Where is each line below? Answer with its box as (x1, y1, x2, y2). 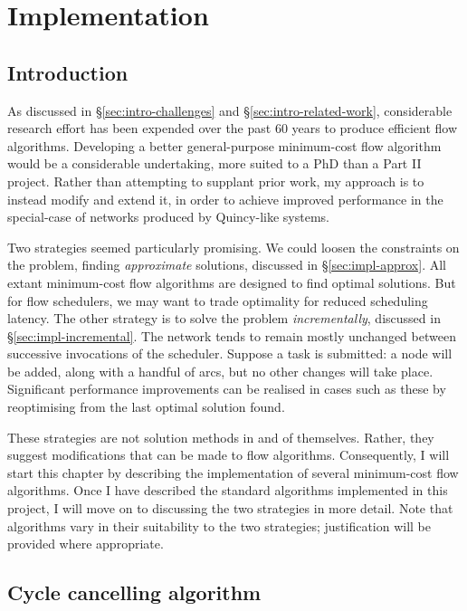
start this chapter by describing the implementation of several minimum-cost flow (7, 463, 459, 482)
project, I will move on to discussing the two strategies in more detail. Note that (7, 499, 453, 518)
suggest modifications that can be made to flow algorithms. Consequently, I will (7, 445, 450, 464)
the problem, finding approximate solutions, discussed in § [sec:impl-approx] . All (7, 255, 446, 274)
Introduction (7, 58, 129, 86)
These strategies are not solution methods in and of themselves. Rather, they (7, 427, 434, 446)
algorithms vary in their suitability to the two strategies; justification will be (7, 516, 432, 535)
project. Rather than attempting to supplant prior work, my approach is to (7, 171, 424, 190)
